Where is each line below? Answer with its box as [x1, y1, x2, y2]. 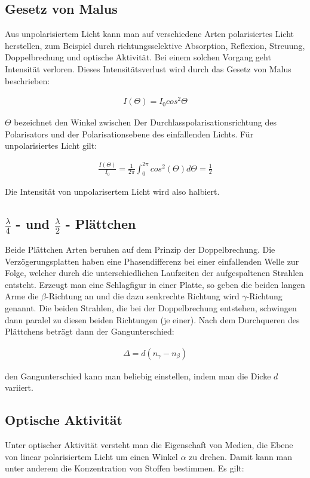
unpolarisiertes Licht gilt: [5, 139, 97, 152]
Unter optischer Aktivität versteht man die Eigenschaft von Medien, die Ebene [5, 439, 293, 451]
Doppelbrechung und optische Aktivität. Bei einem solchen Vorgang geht [5, 51, 271, 63]
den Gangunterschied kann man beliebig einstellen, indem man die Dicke [5, 369, 271, 382]
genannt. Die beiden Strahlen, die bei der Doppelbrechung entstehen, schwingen [5, 302, 297, 314]
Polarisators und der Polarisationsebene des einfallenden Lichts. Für [5, 127, 254, 140]
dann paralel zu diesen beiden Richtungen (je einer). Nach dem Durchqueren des [5, 313, 300, 326]
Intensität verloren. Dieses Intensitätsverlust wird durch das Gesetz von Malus [5, 62, 291, 75]
